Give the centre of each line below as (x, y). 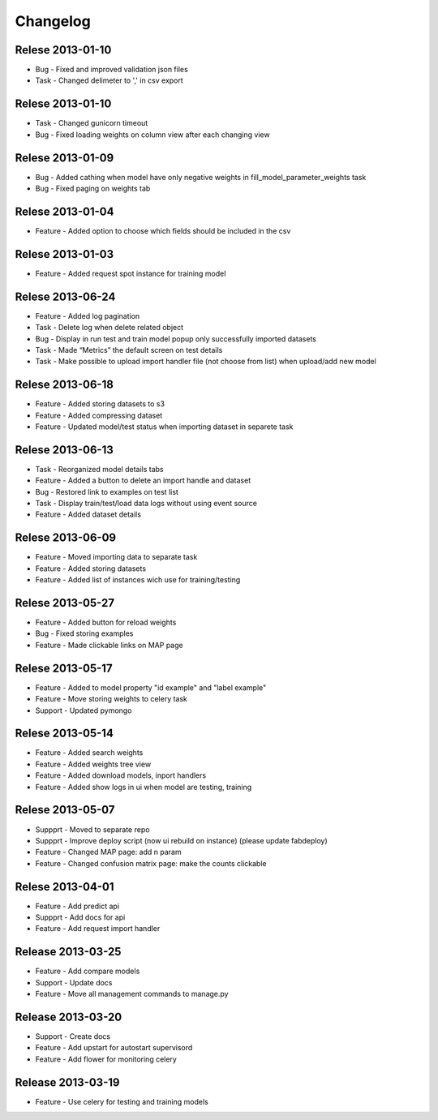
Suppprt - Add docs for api (80, 917)
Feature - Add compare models (88, 971)
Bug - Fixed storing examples (84, 633)
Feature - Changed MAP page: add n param (108, 852)
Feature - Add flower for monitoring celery (106, 1059)
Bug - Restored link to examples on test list (107, 491)
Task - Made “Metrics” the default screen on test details (129, 350)
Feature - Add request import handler (98, 929)
